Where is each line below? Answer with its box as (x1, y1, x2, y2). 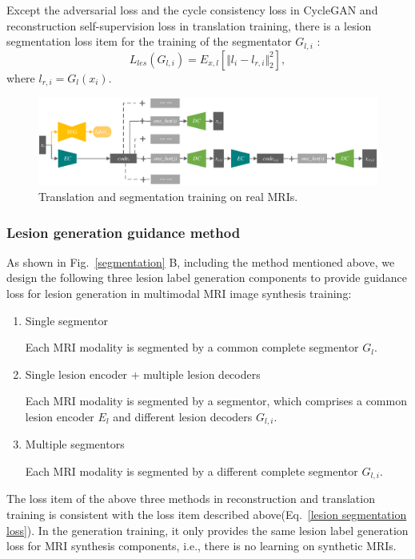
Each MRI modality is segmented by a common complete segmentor (25, 339, 359, 356)
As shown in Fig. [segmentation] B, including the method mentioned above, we (6, 253, 395, 270)
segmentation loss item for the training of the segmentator (6, 33, 292, 50)
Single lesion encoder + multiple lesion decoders (25, 365, 261, 382)
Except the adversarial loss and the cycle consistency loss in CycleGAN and (6, 2, 378, 18)
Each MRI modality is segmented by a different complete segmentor (25, 463, 358, 480)
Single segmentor (25, 312, 108, 328)
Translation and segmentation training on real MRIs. (38, 188, 298, 204)
